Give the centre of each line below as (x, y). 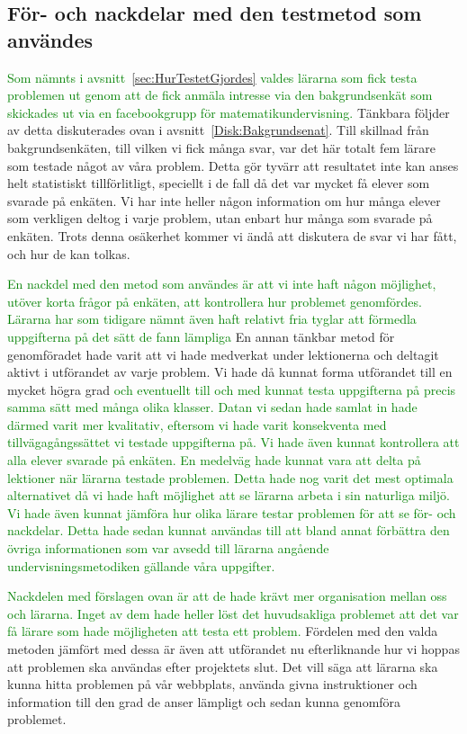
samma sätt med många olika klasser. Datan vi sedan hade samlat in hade (212, 407)
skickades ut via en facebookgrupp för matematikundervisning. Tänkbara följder (229, 112)
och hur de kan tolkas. (69, 253)
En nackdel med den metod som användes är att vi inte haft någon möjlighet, (222, 284)
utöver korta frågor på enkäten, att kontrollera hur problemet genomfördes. (215, 301)
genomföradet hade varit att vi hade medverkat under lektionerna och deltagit (223, 354)
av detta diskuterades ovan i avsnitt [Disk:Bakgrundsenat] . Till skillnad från (218, 130)
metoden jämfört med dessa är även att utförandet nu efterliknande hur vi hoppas (233, 649)
